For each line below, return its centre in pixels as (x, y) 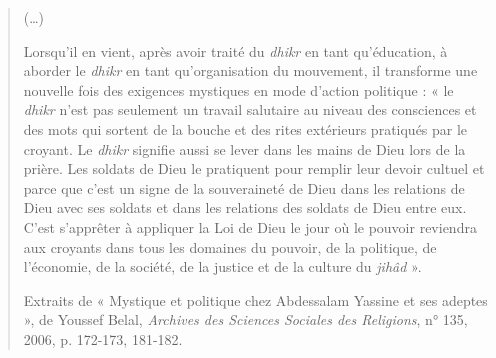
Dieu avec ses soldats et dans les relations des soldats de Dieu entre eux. (245, 207)
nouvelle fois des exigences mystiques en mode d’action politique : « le (238, 89)
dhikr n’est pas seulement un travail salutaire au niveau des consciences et (250, 109)
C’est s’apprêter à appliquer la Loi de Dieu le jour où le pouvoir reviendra (250, 226)
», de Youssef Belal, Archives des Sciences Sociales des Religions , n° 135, (245, 319)
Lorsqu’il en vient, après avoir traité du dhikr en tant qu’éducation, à (235, 50)
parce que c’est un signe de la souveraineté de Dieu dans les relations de (244, 187)
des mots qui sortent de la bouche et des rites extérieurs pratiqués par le (245, 128)
